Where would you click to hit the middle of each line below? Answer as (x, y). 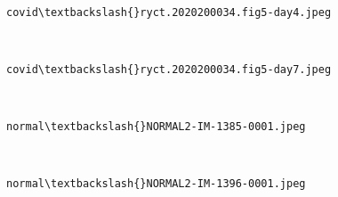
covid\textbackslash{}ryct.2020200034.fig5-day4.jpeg (169, 12)
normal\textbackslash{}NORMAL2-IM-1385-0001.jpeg (156, 127)
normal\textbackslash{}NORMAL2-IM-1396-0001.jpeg (156, 184)
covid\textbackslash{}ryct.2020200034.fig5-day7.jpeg (169, 69)
